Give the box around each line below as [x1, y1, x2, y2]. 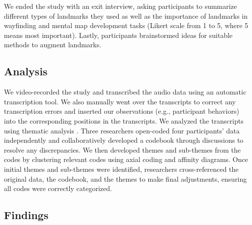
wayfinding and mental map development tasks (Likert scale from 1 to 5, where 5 [4, 20, 249, 31]
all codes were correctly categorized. [4, 183, 112, 193]
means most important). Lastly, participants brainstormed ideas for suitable [4, 30, 233, 40]
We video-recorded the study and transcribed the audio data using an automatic [4, 87, 247, 97]
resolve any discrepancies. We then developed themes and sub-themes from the [4, 144, 241, 155]
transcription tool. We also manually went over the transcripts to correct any [4, 96, 236, 106]
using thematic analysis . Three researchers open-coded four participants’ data [4, 125, 240, 135]
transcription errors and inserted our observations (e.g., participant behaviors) [4, 106, 239, 116]
